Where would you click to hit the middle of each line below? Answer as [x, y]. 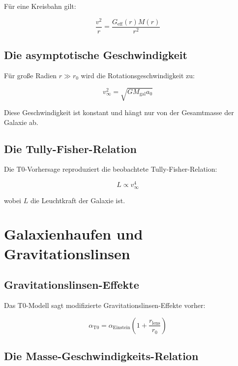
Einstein [121, 328]
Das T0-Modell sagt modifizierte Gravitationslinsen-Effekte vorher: [105, 305]
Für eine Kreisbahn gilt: [40, 6]
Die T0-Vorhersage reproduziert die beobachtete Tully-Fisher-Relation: [111, 169]
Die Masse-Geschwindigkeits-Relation [101, 355]
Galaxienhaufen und [74, 234]
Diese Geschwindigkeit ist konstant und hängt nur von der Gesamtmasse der [119, 112]
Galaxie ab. [21, 122]
